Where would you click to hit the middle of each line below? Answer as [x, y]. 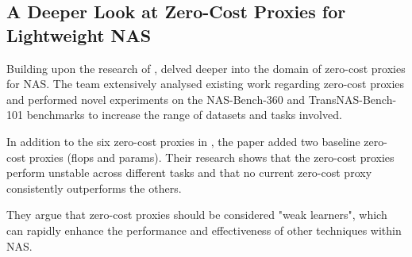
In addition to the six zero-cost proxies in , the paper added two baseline [183, 141]
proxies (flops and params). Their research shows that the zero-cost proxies [212, 157]
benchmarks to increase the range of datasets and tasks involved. [184, 115]
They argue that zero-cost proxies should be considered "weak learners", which [197, 215]
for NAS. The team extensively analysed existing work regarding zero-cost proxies [206, 84]
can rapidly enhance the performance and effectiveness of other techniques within [204, 230]
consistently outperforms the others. [94, 188]
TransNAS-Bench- [352, 99]
